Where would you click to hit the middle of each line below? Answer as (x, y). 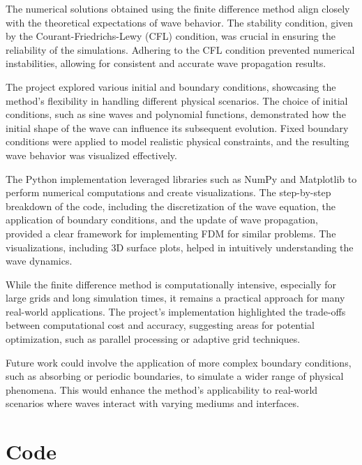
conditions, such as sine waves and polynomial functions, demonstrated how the (176, 114)
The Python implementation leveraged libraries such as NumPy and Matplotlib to (181, 178)
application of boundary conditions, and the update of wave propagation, (162, 220)
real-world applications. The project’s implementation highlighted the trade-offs (176, 311)
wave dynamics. (39, 261)
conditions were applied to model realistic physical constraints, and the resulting (178, 141)
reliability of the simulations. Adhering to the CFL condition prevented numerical (180, 49)
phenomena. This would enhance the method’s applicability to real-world (162, 389)
